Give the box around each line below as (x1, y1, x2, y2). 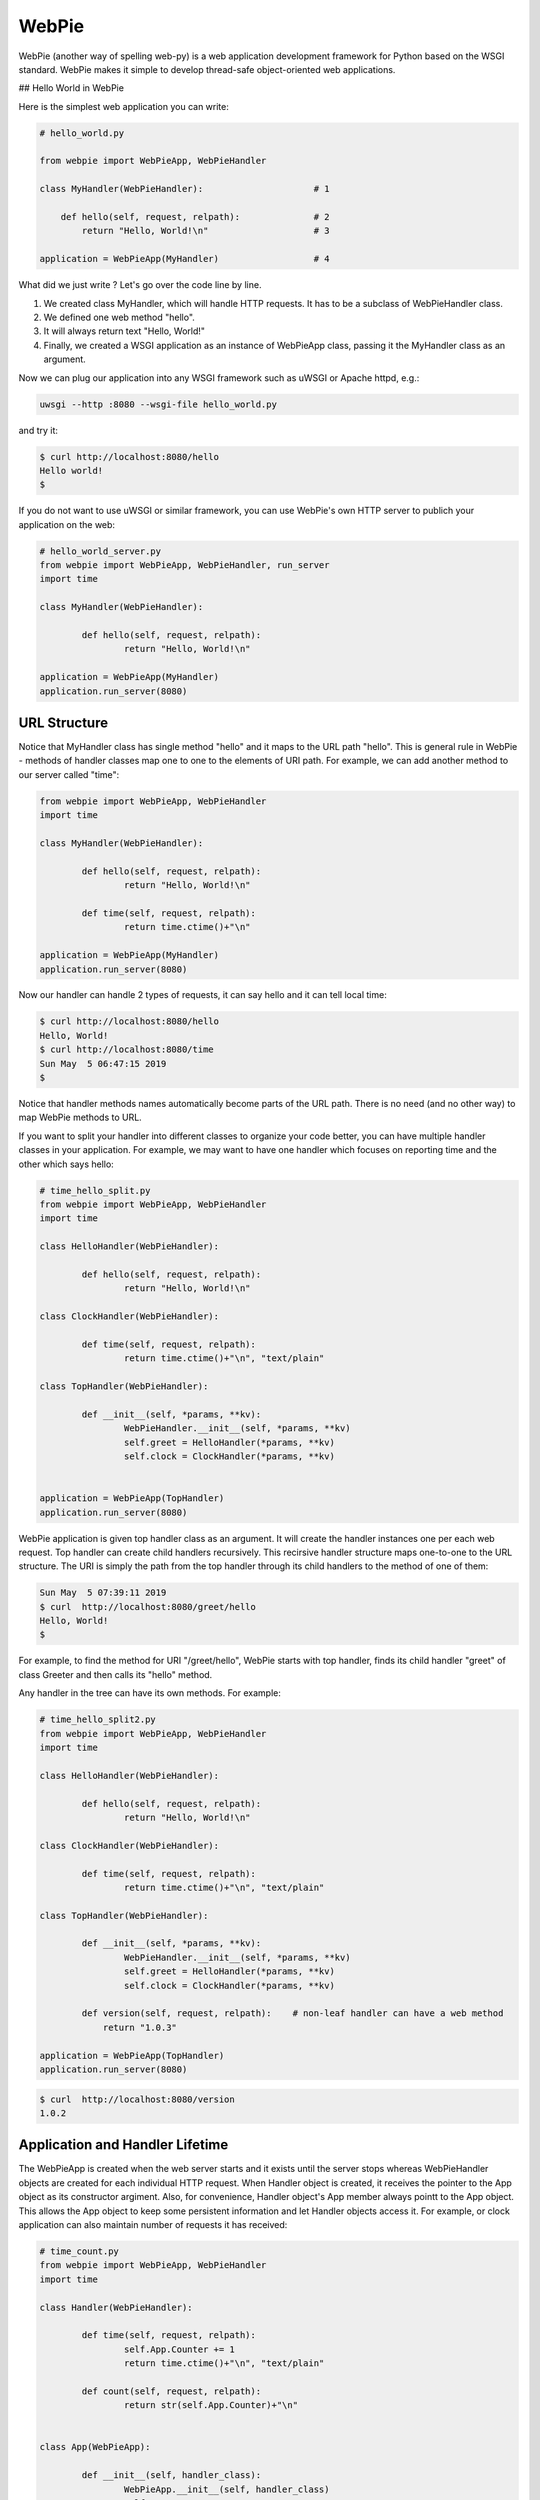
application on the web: (18, 518, 115, 530)
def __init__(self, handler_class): (81, 2470, 262, 2481)
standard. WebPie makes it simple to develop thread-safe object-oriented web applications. (18, 63, 396, 75)
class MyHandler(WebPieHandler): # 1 (39, 183, 330, 195)
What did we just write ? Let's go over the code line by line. (18, 279, 262, 291)
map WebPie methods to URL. (18, 1111, 142, 1124)
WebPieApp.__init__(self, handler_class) (123, 2483, 330, 2495)
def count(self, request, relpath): (81, 2385, 262, 2397)
